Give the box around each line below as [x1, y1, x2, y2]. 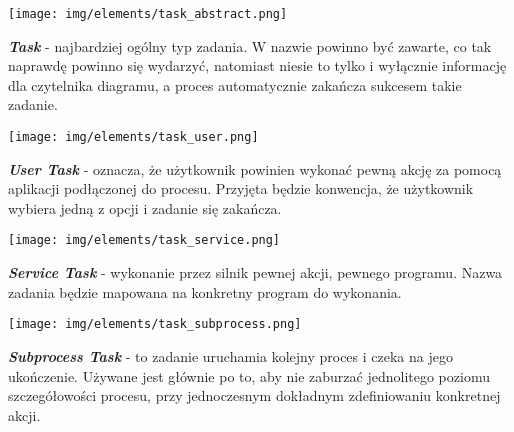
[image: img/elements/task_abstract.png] [8, 7, 288, 21]
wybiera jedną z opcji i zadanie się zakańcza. [8, 197, 282, 218]
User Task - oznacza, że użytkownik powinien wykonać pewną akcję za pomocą [8, 158, 502, 179]
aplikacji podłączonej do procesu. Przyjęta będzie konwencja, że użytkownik [8, 178, 474, 199]
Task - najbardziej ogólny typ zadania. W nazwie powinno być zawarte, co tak [8, 35, 492, 56]
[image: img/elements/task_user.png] [8, 130, 259, 145]
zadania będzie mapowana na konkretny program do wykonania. [8, 281, 402, 302]
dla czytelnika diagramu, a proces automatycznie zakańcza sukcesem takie [8, 74, 462, 95]
